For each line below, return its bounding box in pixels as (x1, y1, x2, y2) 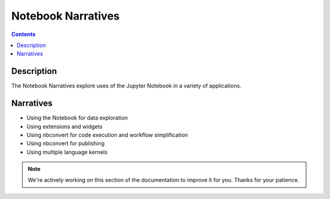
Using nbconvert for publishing (26, 140, 105, 147)
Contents (11, 31, 36, 38)
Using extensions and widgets (26, 123, 103, 130)
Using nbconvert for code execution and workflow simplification (26, 131, 188, 139)
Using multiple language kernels (26, 148, 108, 156)
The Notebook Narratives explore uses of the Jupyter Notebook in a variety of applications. (11, 82, 241, 90)
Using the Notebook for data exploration (26, 114, 128, 121)
